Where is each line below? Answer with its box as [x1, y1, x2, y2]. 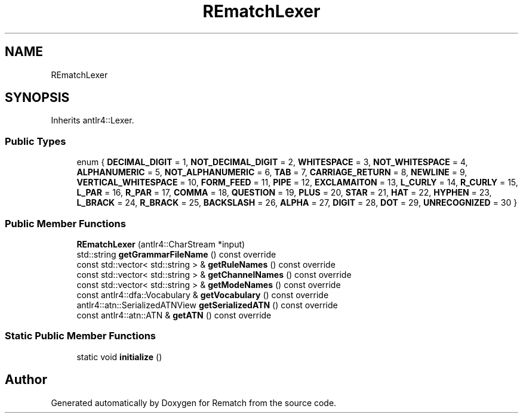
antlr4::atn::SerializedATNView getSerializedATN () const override [76, 299, 338, 310]
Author [5, 372, 47, 388]
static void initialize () [76, 351, 162, 362]
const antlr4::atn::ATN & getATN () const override [76, 309, 272, 320]
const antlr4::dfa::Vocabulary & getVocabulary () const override [76, 289, 329, 300]
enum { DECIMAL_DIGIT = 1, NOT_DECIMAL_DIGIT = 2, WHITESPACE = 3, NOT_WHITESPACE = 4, [76, 157, 468, 168]
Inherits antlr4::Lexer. [51, 115, 134, 126]
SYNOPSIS [5, 90, 70, 106]
